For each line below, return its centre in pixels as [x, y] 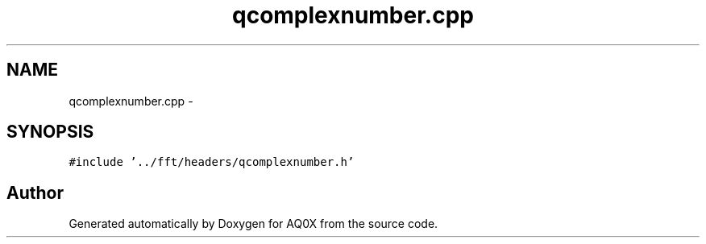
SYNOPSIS [50, 132]
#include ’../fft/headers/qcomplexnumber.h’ [212, 162]
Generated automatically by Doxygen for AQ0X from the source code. [253, 224]
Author [35, 192]
